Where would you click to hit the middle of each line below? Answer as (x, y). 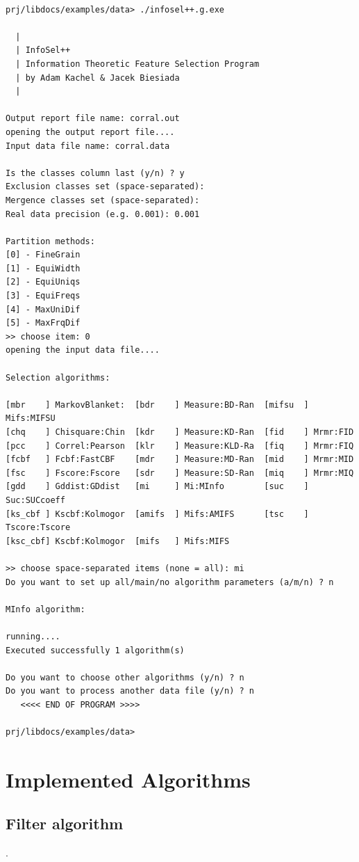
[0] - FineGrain (43, 255)
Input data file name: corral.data (88, 146)
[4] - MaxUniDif (43, 309)
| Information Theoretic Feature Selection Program (137, 64)
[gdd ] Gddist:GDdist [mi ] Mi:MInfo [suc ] (157, 487)
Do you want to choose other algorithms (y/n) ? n (125, 677)
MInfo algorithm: (45, 609)
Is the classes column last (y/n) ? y (95, 173)
